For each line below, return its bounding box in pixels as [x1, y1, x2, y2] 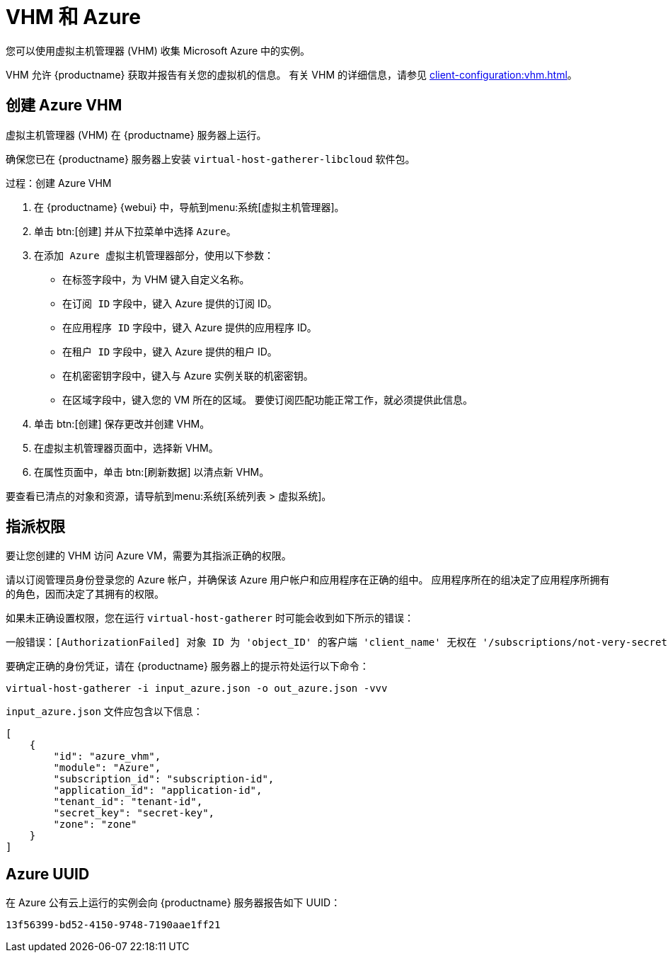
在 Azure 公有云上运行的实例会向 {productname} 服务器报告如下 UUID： [6, 896, 341, 909]
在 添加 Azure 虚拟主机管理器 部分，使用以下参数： [34, 249, 275, 261]
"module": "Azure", [53, 762, 161, 774]
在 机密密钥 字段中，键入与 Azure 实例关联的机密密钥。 [62, 369, 313, 382]
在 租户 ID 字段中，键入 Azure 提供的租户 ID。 [62, 345, 277, 358]
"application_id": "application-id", [53, 785, 263, 797]
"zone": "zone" [53, 819, 137, 831]
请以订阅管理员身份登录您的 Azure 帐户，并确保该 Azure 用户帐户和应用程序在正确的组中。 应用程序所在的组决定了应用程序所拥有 [6, 574, 610, 586]
